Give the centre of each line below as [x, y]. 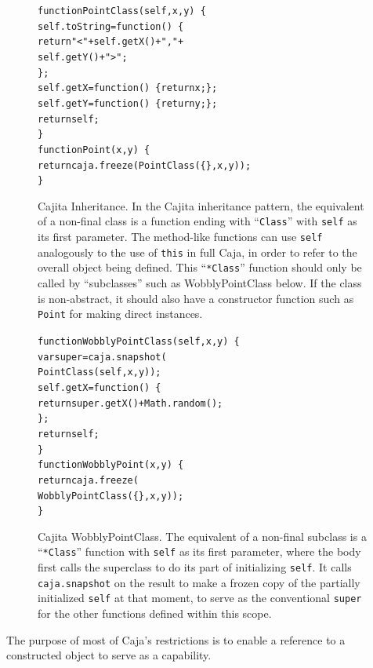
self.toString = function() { [111, 26]
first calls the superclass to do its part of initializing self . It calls [195, 567]
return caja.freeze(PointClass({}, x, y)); [145, 165]
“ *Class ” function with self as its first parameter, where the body [199, 551]
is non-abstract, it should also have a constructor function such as [196, 298]
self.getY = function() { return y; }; [128, 103]
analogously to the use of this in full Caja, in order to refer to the [197, 252]
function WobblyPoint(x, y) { [111, 465]
